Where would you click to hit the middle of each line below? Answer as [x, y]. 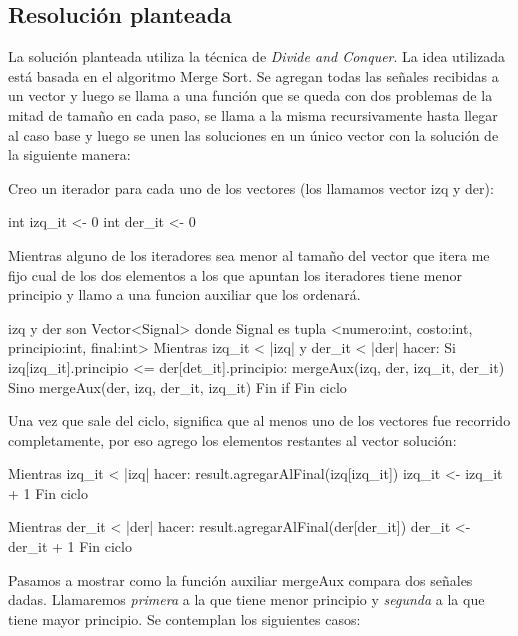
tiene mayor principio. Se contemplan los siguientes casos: [184, 618]
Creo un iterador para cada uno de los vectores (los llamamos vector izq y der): [251, 187]
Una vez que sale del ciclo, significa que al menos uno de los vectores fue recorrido [259, 420]
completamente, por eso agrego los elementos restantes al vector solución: [232, 439]
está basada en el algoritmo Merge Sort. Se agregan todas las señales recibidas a [253, 75]
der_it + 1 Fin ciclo [70, 546]
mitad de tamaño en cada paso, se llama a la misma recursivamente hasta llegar [253, 114]
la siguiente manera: [69, 154]
